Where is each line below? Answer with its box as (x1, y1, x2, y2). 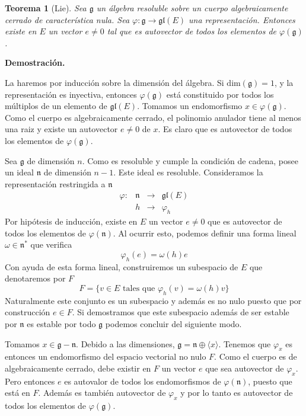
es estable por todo (27, 317, 96, 329)
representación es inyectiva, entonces (5, 88, 137, 100)
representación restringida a (5, 177, 106, 190)
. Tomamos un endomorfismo (137, 100, 243, 112)
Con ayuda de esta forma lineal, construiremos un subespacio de (5, 260, 238, 273)
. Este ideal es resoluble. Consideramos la (113, 166, 263, 178)
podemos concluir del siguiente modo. (105, 317, 242, 329)
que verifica (30, 238, 72, 251)
